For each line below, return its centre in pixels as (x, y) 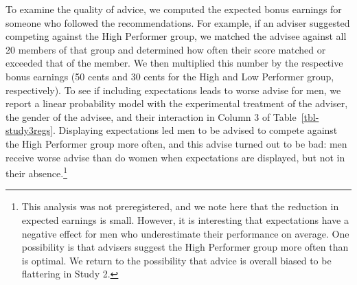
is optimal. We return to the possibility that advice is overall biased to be (176, 260)
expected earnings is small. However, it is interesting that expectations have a (185, 219)
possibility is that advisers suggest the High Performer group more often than (185, 247)
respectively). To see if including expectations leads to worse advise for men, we (173, 90)
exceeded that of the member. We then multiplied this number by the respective (174, 63)
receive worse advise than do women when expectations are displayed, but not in (175, 157)
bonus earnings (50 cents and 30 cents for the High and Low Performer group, (170, 76)
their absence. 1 (36, 172)
